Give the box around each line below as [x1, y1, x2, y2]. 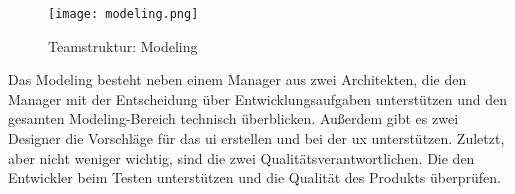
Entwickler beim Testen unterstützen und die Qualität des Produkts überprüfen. [8, 167, 501, 188]
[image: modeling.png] [48, 7, 199, 21]
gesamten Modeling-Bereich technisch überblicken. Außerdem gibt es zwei [8, 108, 459, 129]
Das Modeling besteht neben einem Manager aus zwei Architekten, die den [8, 69, 467, 90]
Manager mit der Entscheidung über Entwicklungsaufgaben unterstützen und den [8, 88, 508, 109]
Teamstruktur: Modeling [48, 35, 198, 56]
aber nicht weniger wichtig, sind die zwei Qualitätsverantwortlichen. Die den [8, 147, 475, 168]
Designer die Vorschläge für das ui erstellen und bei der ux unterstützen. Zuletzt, [8, 128, 505, 149]
